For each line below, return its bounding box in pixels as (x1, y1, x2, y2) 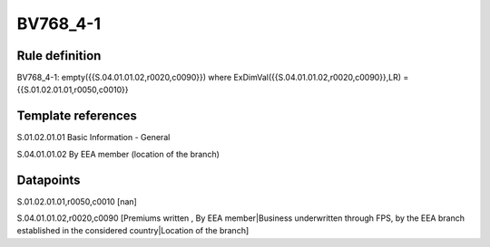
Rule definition (16, 48, 102, 63)
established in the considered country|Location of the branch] (16, 225, 250, 236)
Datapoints (16, 172, 81, 187)
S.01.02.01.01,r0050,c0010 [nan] (16, 195, 138, 207)
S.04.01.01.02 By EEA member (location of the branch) (16, 148, 220, 159)
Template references (16, 109, 138, 124)
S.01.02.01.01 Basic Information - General (16, 132, 171, 143)
